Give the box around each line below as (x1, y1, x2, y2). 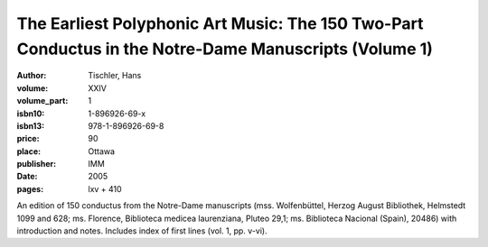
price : (16, 133, 40, 144)
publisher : (16, 159, 57, 169)
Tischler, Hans (88, 70, 142, 81)
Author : (16, 70, 47, 81)
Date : (16, 171, 38, 182)
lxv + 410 (88, 183, 122, 194)
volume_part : (16, 96, 69, 106)
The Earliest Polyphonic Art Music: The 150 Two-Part (16, 14, 424, 33)
